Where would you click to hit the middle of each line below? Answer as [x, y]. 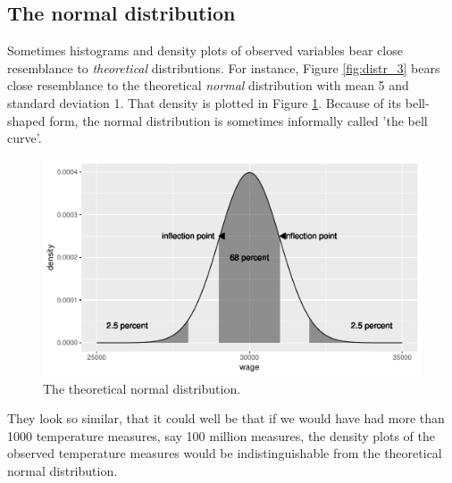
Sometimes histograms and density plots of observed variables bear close [205, 50]
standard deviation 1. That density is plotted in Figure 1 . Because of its [205, 102]
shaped [26, 120]
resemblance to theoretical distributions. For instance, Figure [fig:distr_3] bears [224, 67]
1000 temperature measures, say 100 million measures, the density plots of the [221, 435]
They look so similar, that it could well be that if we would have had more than [226, 418]
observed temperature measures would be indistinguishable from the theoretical [225, 453]
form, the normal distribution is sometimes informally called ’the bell [239, 120]
